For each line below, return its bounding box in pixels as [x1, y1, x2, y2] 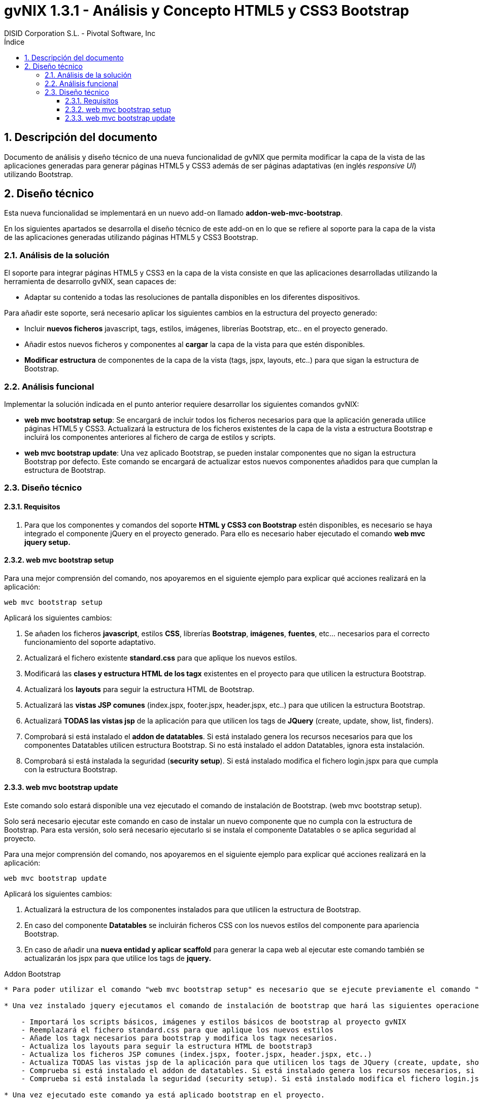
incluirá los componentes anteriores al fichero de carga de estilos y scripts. [24, 432, 276, 441]
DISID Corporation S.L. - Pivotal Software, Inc [4, 28, 156, 38]
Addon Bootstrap [4, 969, 61, 978]
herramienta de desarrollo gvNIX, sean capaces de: [4, 277, 177, 286]
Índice [4, 37, 25, 46]
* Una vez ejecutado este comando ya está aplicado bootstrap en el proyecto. [4, 1090, 325, 1099]
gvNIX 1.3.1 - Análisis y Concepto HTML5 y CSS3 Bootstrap [4, 2, 409, 19]
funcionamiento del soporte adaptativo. [24, 637, 156, 646]
